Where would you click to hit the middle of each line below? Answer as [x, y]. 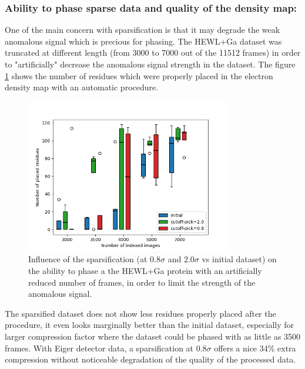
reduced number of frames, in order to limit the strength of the [142, 282]
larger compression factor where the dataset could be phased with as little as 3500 [153, 336]
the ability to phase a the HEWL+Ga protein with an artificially [145, 271]
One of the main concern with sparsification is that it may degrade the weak [143, 30]
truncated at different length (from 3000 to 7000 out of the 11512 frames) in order [153, 53]
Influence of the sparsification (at [88, 259]
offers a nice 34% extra [255, 348]
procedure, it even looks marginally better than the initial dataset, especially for [150, 325]
